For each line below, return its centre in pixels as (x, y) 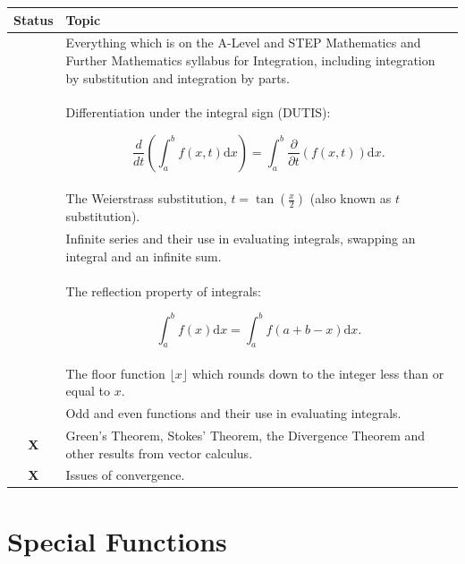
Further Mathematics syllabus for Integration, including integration (250, 60)
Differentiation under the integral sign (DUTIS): (198, 112)
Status (34, 19)
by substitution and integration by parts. (178, 77)
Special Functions (117, 540)
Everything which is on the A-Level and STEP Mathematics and (243, 43)
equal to (88, 391)
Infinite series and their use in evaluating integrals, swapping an (241, 239)
